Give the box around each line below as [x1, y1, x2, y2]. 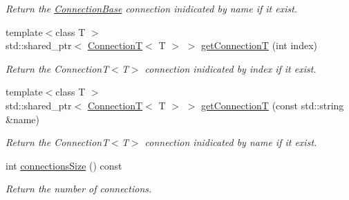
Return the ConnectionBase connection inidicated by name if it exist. [6, 1, 298, 15]
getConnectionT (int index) [200, 38, 317, 53]
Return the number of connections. [6, 181, 152, 196]
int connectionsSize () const [6, 158, 122, 172]
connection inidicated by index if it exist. [144, 61, 317, 75]
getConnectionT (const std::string [200, 98, 344, 112]
